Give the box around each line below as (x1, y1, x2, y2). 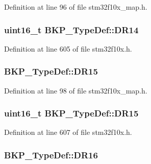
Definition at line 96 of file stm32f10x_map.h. (4, 2, 147, 12)
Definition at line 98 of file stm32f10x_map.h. (4, 85, 147, 96)
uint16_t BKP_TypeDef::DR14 (4, 23, 139, 36)
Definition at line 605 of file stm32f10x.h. (4, 43, 132, 54)
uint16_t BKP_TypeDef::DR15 (4, 107, 139, 120)
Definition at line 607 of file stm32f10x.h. (4, 127, 132, 137)
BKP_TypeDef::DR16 (4, 148, 98, 161)
